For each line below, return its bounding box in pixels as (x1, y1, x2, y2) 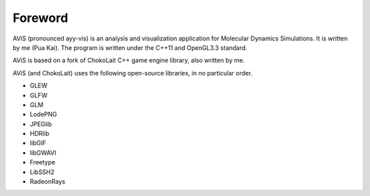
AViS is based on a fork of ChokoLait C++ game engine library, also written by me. (12, 56, 245, 64)
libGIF (29, 139, 47, 147)
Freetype (29, 158, 56, 167)
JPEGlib (29, 120, 53, 128)
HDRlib (29, 130, 49, 138)
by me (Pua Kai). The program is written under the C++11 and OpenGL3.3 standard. (12, 43, 248, 51)
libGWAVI (29, 148, 56, 157)
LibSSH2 (29, 168, 55, 176)
